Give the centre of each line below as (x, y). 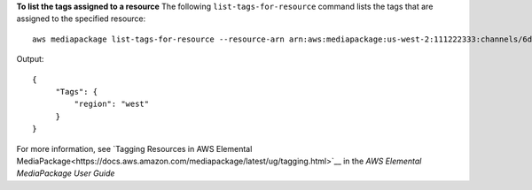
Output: (30, 59)
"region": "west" (112, 104)
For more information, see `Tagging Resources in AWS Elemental (134, 148)
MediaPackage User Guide (66, 173)
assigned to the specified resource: (81, 19)
